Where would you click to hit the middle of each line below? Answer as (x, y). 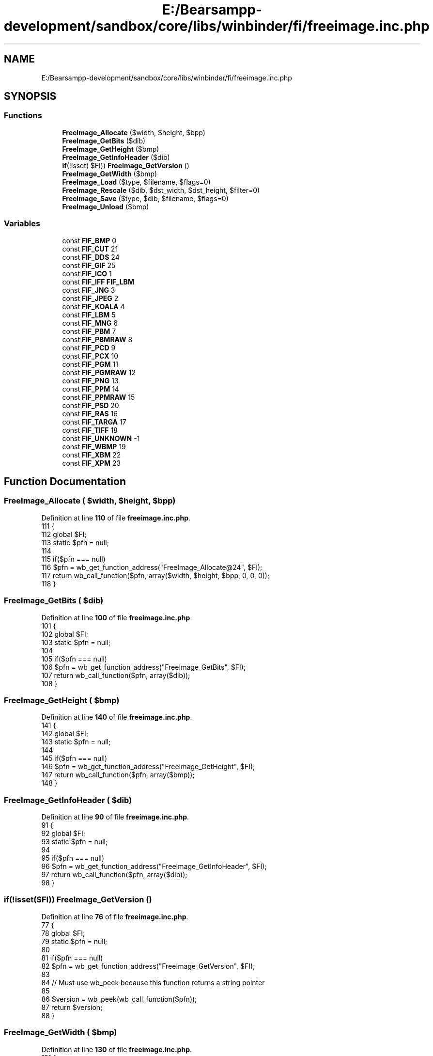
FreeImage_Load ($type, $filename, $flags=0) (136, 182)
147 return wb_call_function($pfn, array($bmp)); (118, 775)
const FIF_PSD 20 (91, 405)
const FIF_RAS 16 (90, 413)
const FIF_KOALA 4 (93, 306)
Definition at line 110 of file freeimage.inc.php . (116, 518)
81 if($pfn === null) (72, 958)
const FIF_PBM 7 (89, 331)
